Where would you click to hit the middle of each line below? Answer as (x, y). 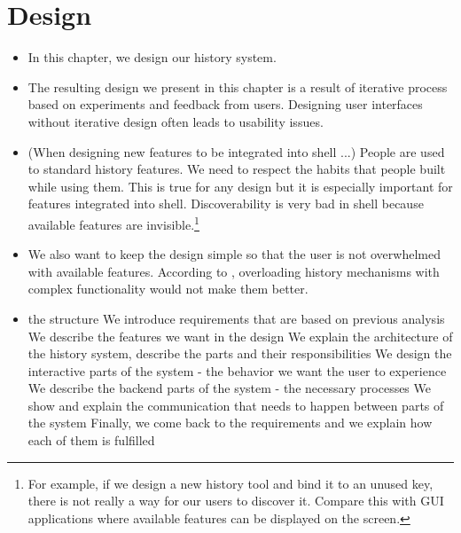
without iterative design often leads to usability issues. (176, 121)
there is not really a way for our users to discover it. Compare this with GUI (236, 501)
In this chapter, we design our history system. (152, 57)
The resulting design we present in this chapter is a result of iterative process (238, 86)
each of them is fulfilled (91, 440)
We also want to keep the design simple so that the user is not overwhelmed (234, 254)
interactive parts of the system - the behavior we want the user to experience (237, 370)
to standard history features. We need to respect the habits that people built (237, 169)
